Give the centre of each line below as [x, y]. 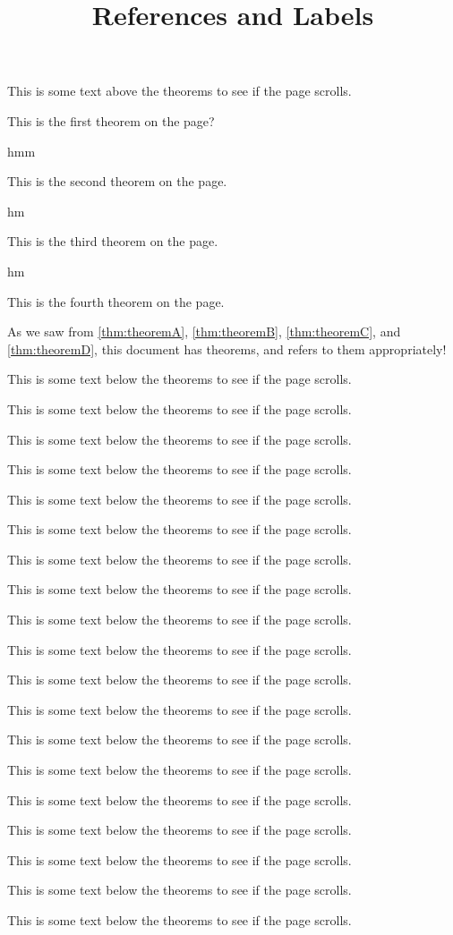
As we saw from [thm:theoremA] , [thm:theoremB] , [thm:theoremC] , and [204, 331]
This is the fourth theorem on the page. [116, 301]
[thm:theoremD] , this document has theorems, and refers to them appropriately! [227, 348]
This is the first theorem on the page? [111, 120]
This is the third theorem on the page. [113, 241]
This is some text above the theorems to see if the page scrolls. [179, 91]
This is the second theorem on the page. [117, 181]
